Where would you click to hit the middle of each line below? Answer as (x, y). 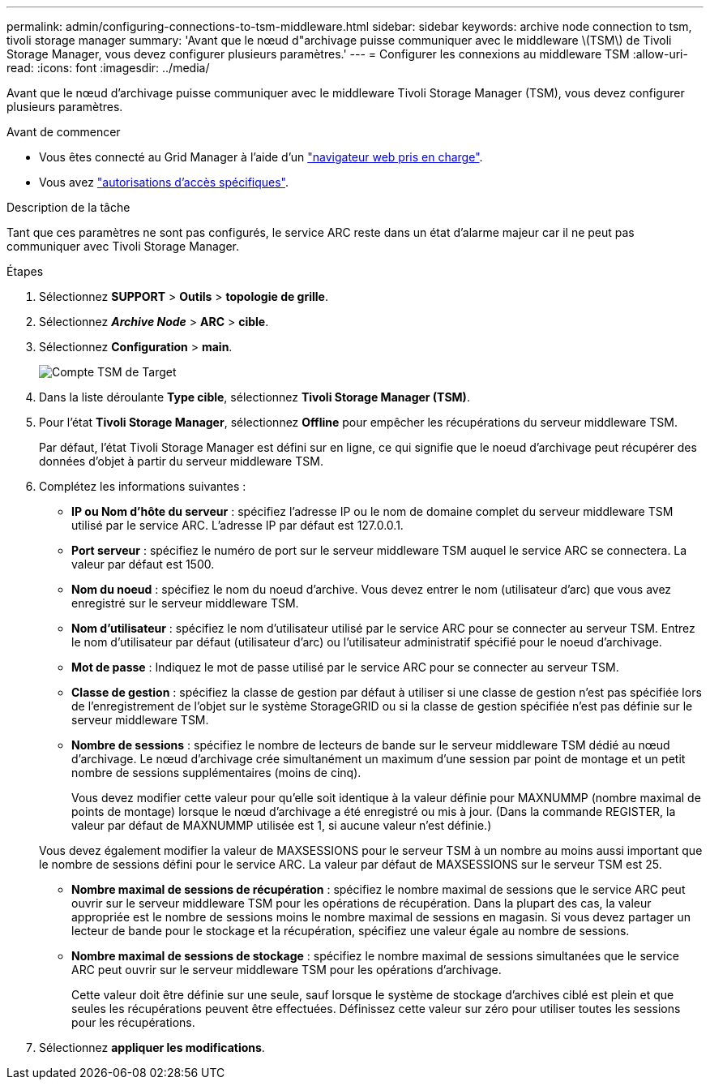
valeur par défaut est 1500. (143, 564)
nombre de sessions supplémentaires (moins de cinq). (216, 773)
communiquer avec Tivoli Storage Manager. (123, 246)
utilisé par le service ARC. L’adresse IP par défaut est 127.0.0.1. (237, 525)
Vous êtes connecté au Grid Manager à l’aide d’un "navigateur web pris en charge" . (261, 157)
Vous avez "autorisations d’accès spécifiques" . (164, 182)
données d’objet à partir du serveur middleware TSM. (181, 461)
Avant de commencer (64, 132)
